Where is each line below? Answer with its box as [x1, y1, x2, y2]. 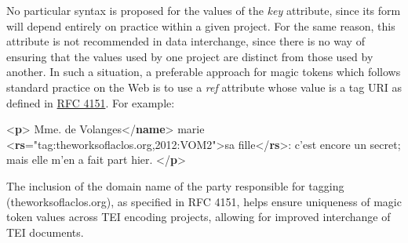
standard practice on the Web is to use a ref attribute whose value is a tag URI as [6, 78, 402, 95]
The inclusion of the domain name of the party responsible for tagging [6, 177, 344, 194]
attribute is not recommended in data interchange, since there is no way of [6, 33, 365, 49]
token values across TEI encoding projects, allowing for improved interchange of [6, 209, 391, 225]
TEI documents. [6, 223, 84, 240]
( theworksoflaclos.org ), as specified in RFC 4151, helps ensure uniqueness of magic [6, 193, 402, 209]
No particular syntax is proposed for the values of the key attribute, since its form [6, 2, 401, 18]
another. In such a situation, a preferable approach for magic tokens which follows [6, 63, 401, 80]
